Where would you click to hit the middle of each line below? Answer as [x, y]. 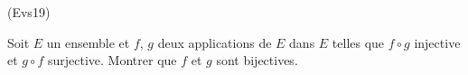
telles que [358, 42]
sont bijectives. [257, 60]
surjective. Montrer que [112, 60]
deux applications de [215, 42]
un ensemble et [88, 42]
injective [437, 42]
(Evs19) [29, 12]
